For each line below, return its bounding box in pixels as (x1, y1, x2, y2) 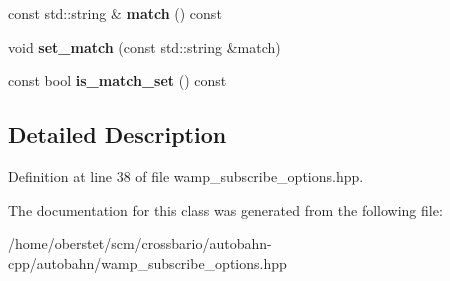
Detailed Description (8, 119, 227, 150)
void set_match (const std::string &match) (8, 36, 281, 57)
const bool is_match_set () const (8, 70, 227, 91)
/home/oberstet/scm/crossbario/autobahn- (8, 233, 272, 254)
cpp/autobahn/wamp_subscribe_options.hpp (8, 252, 287, 273)
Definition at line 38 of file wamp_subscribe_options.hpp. (8, 165, 364, 186)
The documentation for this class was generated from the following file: (8, 199, 443, 220)
